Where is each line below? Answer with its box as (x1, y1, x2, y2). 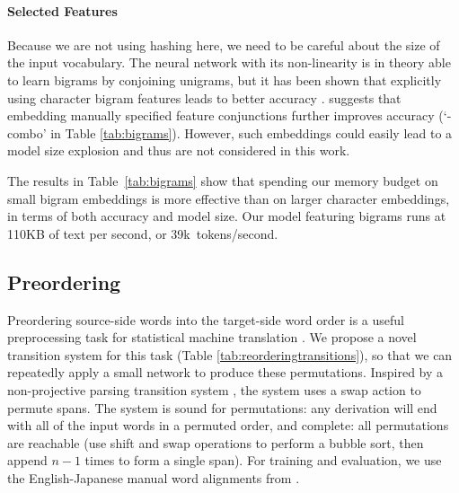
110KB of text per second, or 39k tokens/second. (7, 224, 278, 242)
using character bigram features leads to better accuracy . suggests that (7, 88, 402, 107)
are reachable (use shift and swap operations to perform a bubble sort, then (7, 433, 424, 452)
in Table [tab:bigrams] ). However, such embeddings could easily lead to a (50, 123, 453, 142)
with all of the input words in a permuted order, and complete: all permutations (7, 416, 449, 435)
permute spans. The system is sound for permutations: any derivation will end (7, 398, 437, 417)
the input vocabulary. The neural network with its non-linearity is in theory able (7, 53, 451, 72)
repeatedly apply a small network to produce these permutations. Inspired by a (7, 363, 444, 382)
